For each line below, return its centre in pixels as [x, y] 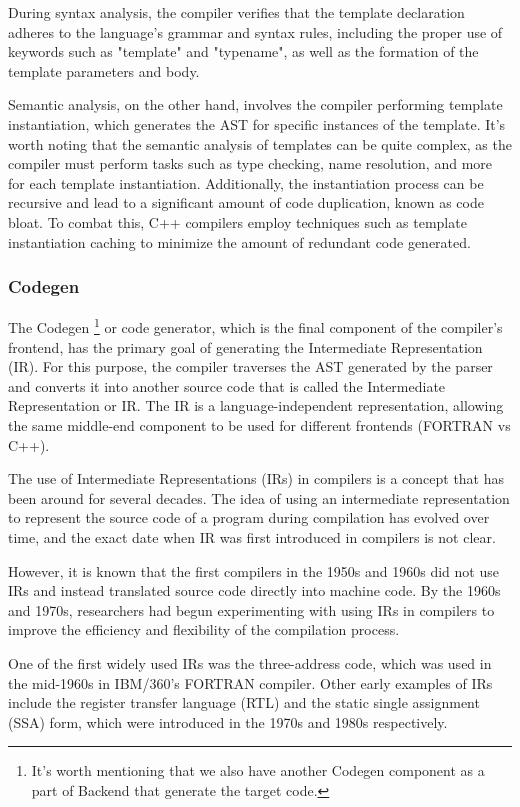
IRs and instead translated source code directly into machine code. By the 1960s [254, 590]
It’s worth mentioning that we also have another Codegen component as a [258, 770]
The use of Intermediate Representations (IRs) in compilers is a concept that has [256, 478]
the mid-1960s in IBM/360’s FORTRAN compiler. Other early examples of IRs [250, 682]
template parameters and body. [104, 70]
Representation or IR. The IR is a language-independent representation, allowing [256, 405]
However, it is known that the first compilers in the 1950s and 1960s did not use [253, 570]
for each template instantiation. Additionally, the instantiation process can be [246, 182]
